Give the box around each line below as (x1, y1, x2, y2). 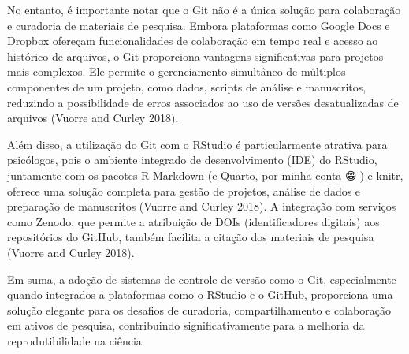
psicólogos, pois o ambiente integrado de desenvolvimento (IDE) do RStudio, (7, 151, 377, 168)
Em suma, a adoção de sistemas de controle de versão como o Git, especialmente (7, 270, 396, 287)
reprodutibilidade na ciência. (7, 332, 145, 348)
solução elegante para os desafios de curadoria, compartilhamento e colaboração (7, 301, 391, 318)
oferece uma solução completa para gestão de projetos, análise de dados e (7, 182, 361, 199)
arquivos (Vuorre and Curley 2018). (7, 110, 179, 126)
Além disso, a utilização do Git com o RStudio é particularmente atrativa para (7, 136, 388, 152)
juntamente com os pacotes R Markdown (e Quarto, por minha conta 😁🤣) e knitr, (7, 166, 403, 183)
